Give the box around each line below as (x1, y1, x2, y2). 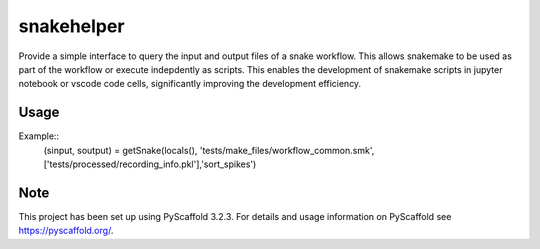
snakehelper (18, 15, 125, 37)
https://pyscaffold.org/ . (18, 225, 114, 237)
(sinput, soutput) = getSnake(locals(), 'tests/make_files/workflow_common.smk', (43, 144, 375, 156)
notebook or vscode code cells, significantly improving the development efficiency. (18, 78, 362, 90)
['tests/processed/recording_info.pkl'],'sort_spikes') (43, 158, 257, 170)
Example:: (18, 130, 60, 142)
